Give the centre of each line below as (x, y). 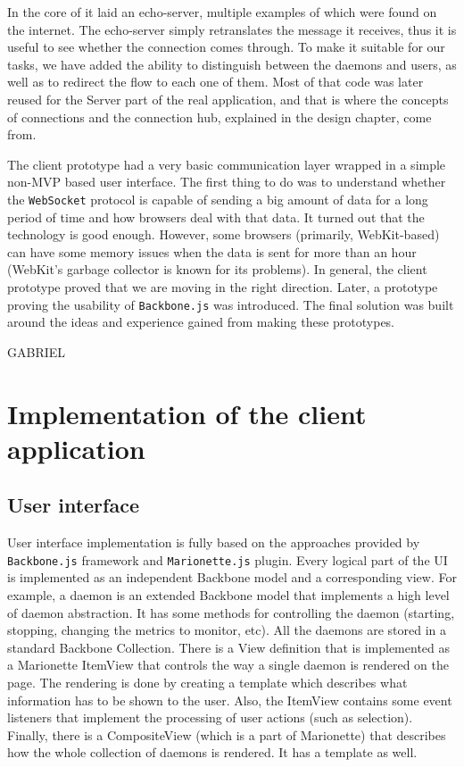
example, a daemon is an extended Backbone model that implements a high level (228, 595)
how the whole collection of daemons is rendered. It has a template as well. (212, 752)
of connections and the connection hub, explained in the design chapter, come (220, 117)
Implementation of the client (187, 413)
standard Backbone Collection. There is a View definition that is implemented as (229, 647)
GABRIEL (37, 351)
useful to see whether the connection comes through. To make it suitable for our (226, 47)
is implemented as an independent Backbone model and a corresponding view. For (232, 577)
